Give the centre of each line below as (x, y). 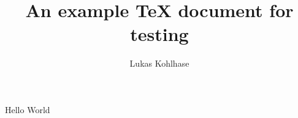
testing (159, 34)
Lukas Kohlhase (159, 63)
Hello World (28, 109)
